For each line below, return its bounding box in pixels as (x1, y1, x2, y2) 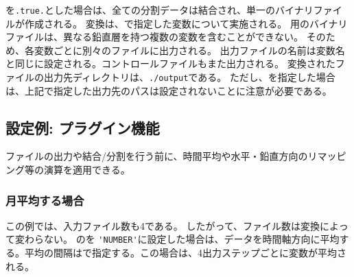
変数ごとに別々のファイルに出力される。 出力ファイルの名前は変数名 (34, 43, 345, 57)
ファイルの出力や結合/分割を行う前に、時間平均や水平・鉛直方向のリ (5, 149, 318, 163)
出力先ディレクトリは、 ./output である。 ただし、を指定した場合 (43, 70, 335, 84)
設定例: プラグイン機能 (5, 117, 160, 138)
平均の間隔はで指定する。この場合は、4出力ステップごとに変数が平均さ (24, 245, 346, 260)
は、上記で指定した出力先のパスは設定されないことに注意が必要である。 (5, 83, 332, 97)
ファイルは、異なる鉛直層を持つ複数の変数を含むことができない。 (5, 29, 303, 44)
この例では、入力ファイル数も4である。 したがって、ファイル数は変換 (5, 218, 320, 232)
